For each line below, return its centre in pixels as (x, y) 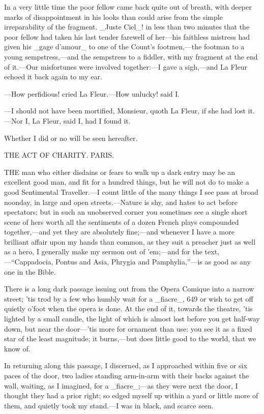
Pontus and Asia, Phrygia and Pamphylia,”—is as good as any (153, 262)
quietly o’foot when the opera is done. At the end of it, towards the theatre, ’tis (128, 308)
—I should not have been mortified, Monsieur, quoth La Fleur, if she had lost (125, 111)
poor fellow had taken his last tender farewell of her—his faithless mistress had (127, 36)
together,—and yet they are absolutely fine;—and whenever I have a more (119, 232)
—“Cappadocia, (29, 262)
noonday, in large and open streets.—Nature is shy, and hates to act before (121, 202)
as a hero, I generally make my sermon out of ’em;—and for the (103, 252)
